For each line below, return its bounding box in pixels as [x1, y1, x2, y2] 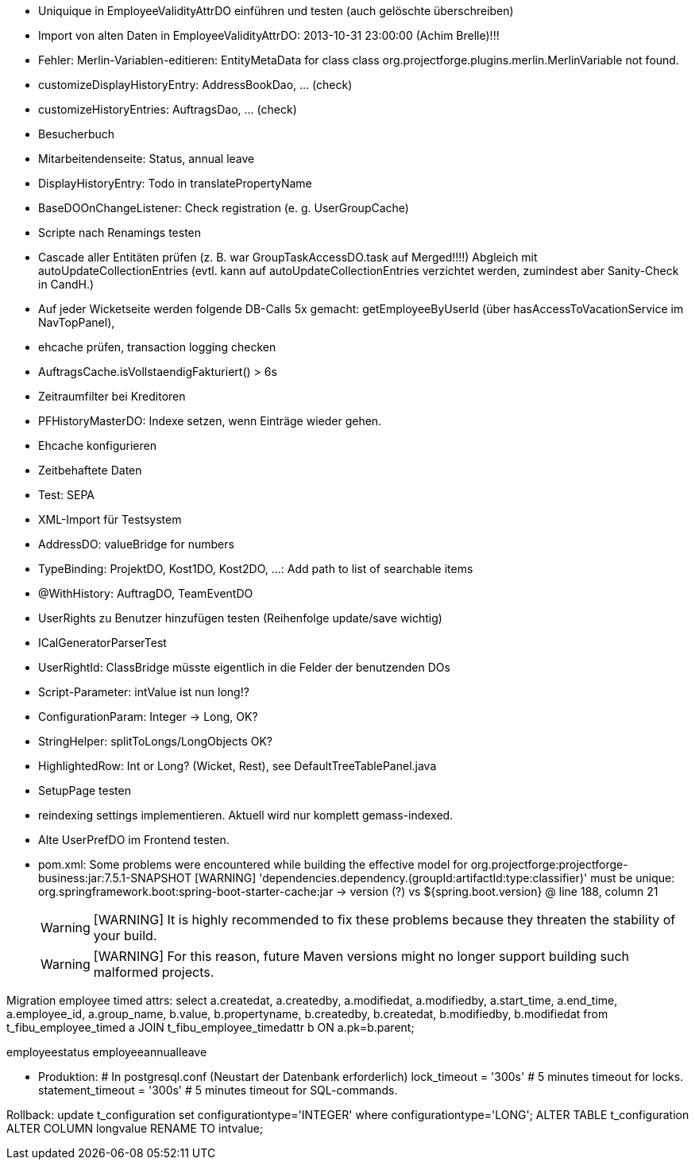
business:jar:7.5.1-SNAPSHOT [38, 871, 192, 885]
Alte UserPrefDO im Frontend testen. [38, 833, 230, 846]
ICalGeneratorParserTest [38, 636, 167, 649]
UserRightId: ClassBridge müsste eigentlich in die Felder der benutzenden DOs [38, 660, 450, 674]
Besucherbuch [38, 127, 115, 141]
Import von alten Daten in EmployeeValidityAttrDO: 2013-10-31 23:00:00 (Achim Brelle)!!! [38, 29, 500, 42]
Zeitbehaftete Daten [38, 463, 142, 477]
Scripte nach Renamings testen [38, 226, 202, 239]
